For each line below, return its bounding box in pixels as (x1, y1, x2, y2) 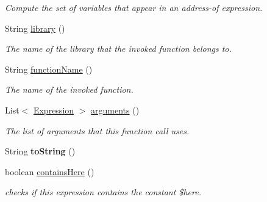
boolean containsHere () (5, 165, 94, 178)
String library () (5, 21, 65, 34)
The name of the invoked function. (5, 83, 133, 96)
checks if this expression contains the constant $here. (5, 186, 201, 198)
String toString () (5, 145, 76, 157)
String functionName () (5, 62, 93, 75)
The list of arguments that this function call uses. (5, 124, 190, 137)
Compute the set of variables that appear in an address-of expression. (5, 1, 263, 13)
